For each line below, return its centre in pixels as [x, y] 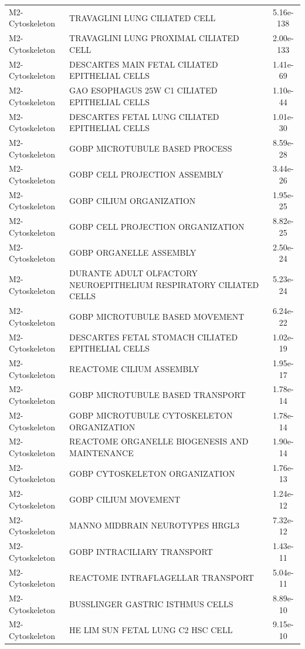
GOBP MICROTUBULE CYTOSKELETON [151, 415]
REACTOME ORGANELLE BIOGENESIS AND [159, 441]
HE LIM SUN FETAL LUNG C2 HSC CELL [151, 630]
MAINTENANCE [101, 452]
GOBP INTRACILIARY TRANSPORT [141, 551]
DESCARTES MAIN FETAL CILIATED [144, 64]
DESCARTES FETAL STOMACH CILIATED [154, 337]
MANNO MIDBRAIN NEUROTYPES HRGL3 [155, 525]
